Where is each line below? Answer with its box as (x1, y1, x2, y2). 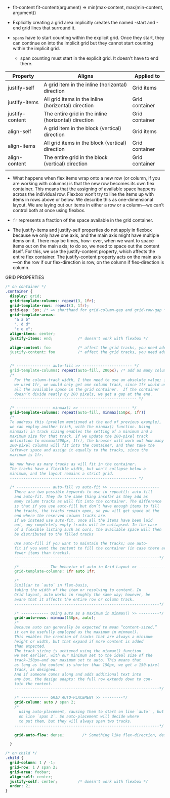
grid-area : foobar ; (10, 769, 51, 775)
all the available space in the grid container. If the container (14, 387, 159, 392)
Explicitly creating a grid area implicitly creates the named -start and (12, 20, 155, 25)
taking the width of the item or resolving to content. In (14, 587, 142, 593)
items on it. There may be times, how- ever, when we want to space (12, 238, 154, 243)
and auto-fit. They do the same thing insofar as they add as (14, 494, 148, 499)
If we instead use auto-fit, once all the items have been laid (14, 518, 153, 523)
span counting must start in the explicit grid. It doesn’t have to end (20, 55, 158, 61)
